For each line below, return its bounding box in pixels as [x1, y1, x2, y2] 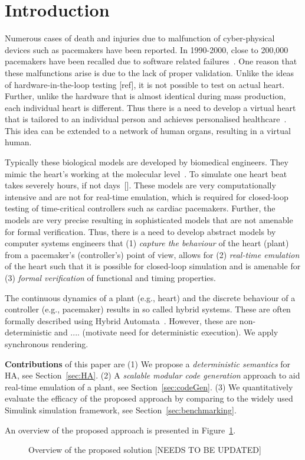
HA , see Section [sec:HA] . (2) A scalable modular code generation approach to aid [5, 369, 300, 381]
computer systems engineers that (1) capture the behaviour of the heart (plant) [5, 237, 289, 249]
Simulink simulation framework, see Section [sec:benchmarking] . [5, 403, 237, 416]
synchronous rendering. [5, 337, 88, 350]
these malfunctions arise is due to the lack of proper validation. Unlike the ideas [5, 66, 294, 79]
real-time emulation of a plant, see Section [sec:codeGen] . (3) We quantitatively [5, 380, 293, 393]
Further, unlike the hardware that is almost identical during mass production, [5, 90, 286, 102]
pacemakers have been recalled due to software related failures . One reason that [5, 55, 297, 67]
